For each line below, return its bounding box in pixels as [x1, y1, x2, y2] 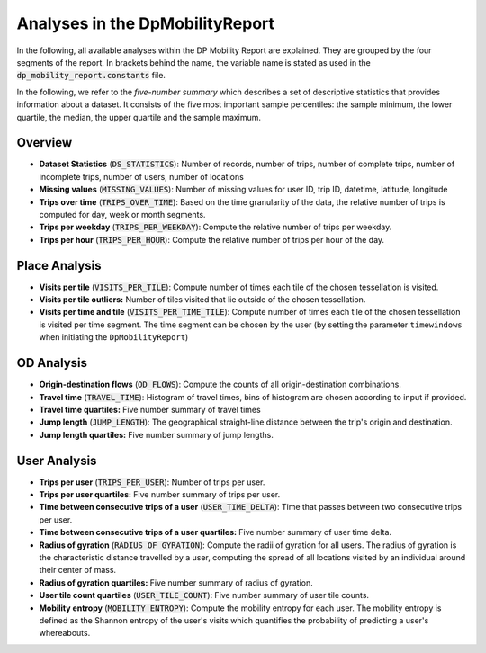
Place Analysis [16, 257, 103, 273]
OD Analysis [16, 355, 88, 371]
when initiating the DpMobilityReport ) [39, 332, 189, 343]
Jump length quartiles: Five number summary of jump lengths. [39, 429, 274, 440]
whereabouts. [39, 628, 91, 639]
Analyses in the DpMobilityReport [16, 13, 274, 33]
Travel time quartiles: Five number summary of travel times [39, 404, 261, 415]
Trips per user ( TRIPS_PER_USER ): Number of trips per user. [39, 477, 265, 488]
